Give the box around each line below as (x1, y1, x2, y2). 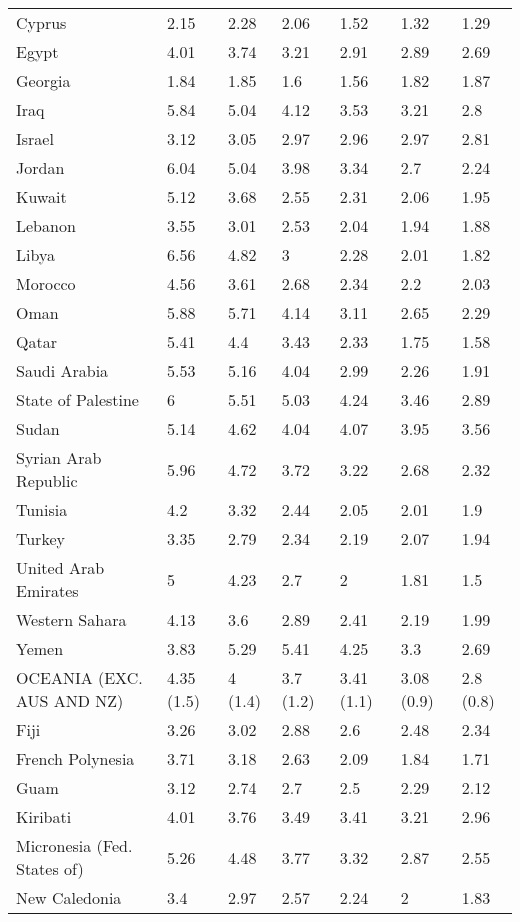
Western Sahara (16, 608, 127, 631)
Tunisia (16, 498, 68, 521)
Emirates (16, 579, 79, 602)
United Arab (16, 556, 105, 579)
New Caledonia (16, 886, 122, 909)
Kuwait (16, 185, 67, 208)
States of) (16, 857, 84, 880)
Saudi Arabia (16, 359, 109, 382)
